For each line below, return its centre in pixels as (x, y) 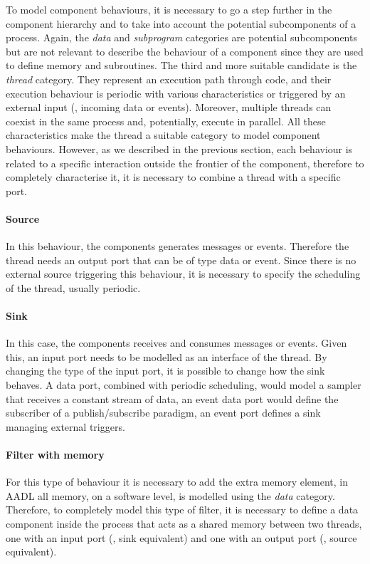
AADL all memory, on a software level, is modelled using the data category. (170, 495)
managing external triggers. (65, 426)
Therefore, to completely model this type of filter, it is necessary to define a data (182, 510)
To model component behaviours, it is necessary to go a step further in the (169, 9)
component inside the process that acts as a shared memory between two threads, (184, 524)
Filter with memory (55, 455)
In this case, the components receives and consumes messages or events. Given (176, 343)
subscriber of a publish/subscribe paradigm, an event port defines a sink (163, 413)
